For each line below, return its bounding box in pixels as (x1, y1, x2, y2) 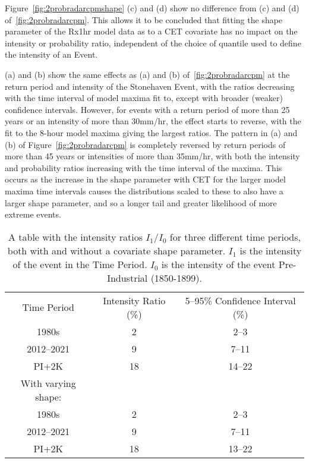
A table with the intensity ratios (8, 229, 143, 244)
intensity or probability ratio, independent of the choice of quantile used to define (5, 36, 301, 49)
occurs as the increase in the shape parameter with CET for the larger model (5, 173, 286, 185)
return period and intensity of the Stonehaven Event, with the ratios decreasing (5, 80, 295, 92)
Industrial (107, 270, 148, 285)
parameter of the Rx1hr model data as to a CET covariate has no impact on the (5, 25, 298, 37)
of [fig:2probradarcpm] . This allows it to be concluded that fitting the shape (5, 13, 283, 26)
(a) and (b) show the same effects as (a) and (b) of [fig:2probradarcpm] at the (5, 68, 290, 80)
